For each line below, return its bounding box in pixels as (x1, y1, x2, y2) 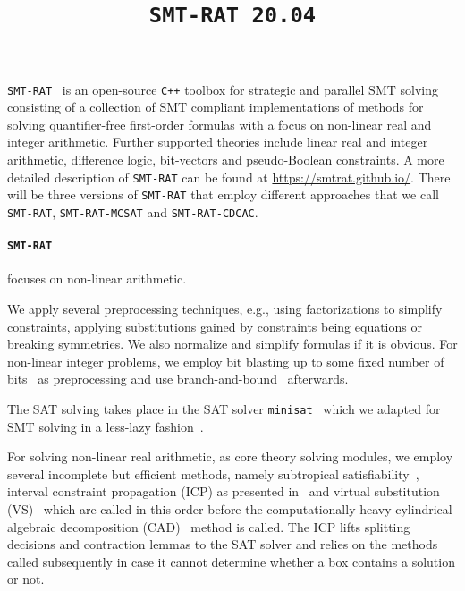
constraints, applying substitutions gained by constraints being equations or (7, 317, 422, 335)
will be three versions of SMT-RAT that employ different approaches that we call (7, 185, 439, 204)
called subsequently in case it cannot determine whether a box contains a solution (7, 552, 455, 570)
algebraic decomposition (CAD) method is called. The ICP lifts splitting (7, 517, 410, 536)
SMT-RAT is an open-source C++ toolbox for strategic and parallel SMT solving (7, 80, 438, 98)
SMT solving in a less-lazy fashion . (7, 417, 204, 435)
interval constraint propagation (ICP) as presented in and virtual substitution (7, 482, 440, 501)
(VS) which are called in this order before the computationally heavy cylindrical (7, 499, 452, 518)
